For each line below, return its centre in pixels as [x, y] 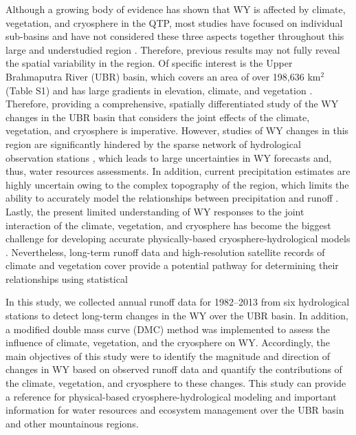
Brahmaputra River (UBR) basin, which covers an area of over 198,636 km [163, 76]
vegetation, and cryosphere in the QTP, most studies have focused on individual [174, 22]
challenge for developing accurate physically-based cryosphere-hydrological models [178, 238]
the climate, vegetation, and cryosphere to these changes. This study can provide [176, 383]
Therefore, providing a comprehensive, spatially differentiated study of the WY [172, 104]
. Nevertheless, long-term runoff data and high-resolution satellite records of [165, 252]
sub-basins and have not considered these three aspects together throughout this [175, 36]
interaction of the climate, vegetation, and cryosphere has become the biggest [168, 225]
